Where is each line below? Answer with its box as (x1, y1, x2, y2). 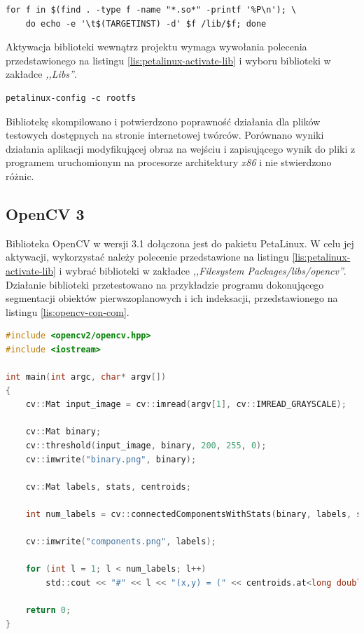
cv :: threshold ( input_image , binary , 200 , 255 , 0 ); (25, 441, 267, 451)
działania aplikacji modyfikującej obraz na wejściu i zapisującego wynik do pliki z (6, 141, 356, 156)
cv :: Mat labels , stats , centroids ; (25, 481, 191, 492)
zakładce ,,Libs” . (6, 67, 77, 81)
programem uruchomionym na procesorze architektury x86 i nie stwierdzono (6, 155, 332, 170)
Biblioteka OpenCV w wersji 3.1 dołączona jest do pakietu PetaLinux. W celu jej (6, 235, 354, 250)
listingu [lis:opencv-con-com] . (6, 304, 129, 319)
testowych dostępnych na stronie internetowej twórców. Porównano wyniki (6, 128, 324, 142)
